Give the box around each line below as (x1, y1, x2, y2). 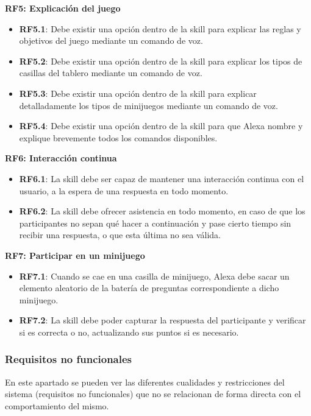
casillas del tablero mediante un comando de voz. (19, 66, 202, 79)
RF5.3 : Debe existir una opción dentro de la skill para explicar (19, 86, 257, 99)
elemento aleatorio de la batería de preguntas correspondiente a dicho (19, 281, 279, 294)
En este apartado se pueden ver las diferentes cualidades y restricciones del (5, 375, 285, 388)
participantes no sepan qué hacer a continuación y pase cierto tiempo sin (19, 216, 291, 229)
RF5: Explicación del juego (5, 2, 121, 14)
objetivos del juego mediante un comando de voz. (19, 34, 203, 47)
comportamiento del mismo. (5, 399, 109, 412)
